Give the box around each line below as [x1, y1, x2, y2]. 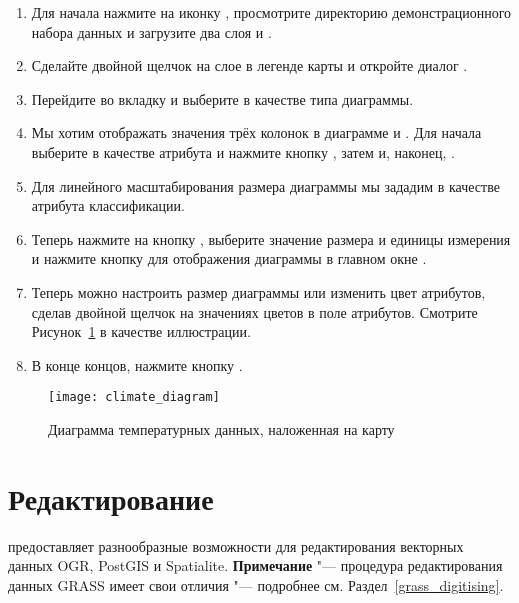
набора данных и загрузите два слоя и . [31, 21, 272, 42]
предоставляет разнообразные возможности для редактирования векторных [8, 535, 464, 556]
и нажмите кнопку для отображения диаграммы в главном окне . [31, 248, 427, 269]
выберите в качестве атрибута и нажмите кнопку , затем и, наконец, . [31, 141, 455, 162]
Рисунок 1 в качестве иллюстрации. [31, 321, 251, 342]
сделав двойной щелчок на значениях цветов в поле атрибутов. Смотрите [31, 301, 478, 322]
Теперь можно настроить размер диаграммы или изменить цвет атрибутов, [31, 281, 486, 302]
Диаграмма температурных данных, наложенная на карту [48, 418, 395, 439]
